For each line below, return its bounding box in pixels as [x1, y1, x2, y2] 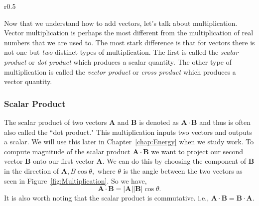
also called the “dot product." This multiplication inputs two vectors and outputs [4, 126, 252, 137]
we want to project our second [151, 146, 244, 156]
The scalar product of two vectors [4, 116, 107, 127]
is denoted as [139, 116, 179, 127]
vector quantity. [4, 76, 52, 87]
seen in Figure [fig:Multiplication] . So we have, [4, 175, 147, 186]
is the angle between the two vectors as [123, 165, 243, 176]
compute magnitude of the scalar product [4, 146, 130, 156]
